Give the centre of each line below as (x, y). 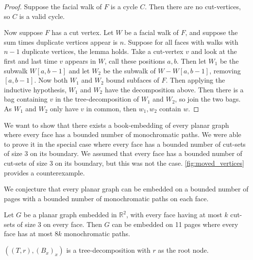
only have (64, 108)
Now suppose (23, 32)
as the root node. (183, 250)
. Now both (51, 80)
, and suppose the (211, 32)
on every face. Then (73, 224)
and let (79, 70)
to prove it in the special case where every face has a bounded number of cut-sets (125, 144)
